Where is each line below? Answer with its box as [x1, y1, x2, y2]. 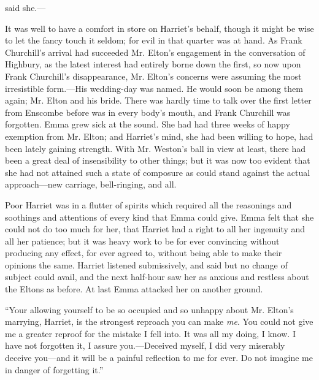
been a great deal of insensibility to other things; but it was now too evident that [5, 154, 310, 167]
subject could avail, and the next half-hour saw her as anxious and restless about [5, 270, 309, 283]
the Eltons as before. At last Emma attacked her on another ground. [5, 283, 263, 295]
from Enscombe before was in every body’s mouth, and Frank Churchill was [5, 105, 291, 118]
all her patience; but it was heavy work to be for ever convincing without [5, 234, 280, 247]
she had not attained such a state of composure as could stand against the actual [5, 165, 310, 178]
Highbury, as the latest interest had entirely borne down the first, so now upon [5, 58, 301, 70]
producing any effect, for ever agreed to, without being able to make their [5, 246, 282, 259]
